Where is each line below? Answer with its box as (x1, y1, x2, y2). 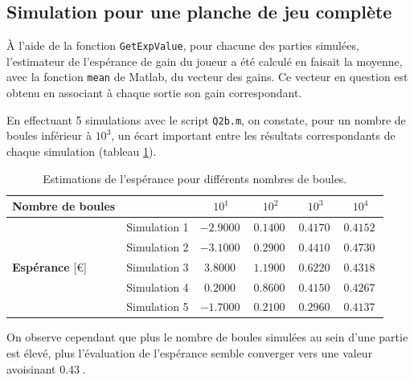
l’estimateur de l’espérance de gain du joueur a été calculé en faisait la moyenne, (6, 52, 403, 69)
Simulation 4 (126, 278, 189, 295)
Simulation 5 (126, 298, 189, 315)
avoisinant (6, 360, 56, 377)
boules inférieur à (6, 127, 92, 144)
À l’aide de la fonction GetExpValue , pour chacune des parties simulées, (6, 37, 359, 54)
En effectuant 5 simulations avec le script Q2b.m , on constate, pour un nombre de (6, 111, 406, 128)
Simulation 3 (126, 258, 189, 275)
